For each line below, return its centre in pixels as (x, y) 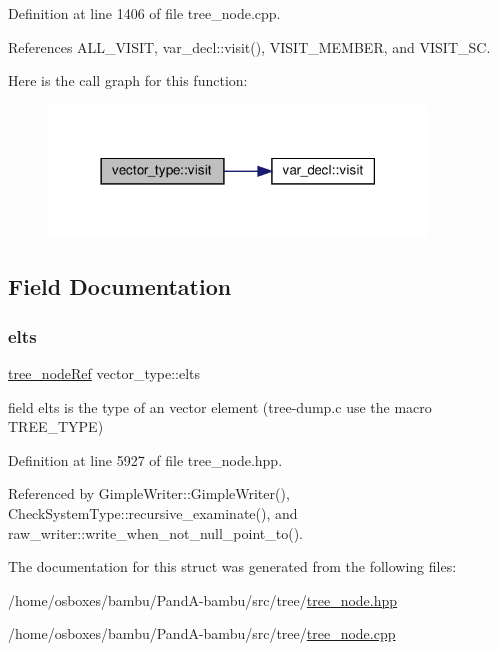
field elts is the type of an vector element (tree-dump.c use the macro (220, 406)
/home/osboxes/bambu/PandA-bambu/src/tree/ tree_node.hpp (203, 599)
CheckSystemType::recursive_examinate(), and (153, 513)
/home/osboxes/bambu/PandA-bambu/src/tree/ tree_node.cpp (202, 633)
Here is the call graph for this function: (128, 80)
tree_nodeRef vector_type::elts (104, 373)
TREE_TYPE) (56, 426)
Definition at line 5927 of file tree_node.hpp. (145, 459)
